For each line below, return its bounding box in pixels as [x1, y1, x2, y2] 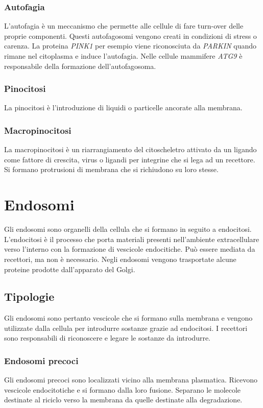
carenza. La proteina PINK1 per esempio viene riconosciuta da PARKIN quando [4, 40, 257, 51]
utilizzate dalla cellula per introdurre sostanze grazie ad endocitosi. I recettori [4, 322, 248, 333]
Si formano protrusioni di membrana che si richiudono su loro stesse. [4, 164, 219, 175]
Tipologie [4, 289, 55, 304]
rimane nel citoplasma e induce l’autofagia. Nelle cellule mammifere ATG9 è [4, 51, 243, 61]
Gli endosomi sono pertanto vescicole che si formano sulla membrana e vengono [4, 313, 253, 323]
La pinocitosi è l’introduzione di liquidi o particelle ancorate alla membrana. [4, 102, 243, 113]
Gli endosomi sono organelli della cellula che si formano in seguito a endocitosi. [4, 224, 252, 234]
